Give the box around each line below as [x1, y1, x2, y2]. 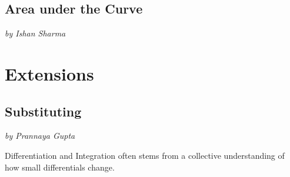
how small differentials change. [5, 161, 115, 173]
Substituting [5, 102, 82, 120]
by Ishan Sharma [5, 27, 66, 39]
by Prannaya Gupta [5, 129, 75, 142]
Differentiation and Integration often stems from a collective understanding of [5, 149, 285, 161]
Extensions [5, 61, 94, 85]
